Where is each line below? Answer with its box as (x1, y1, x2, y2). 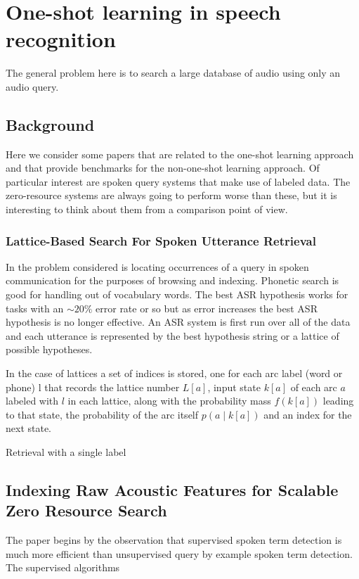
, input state (207, 379, 261, 394)
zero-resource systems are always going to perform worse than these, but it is (6, 188, 337, 203)
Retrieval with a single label (6, 445, 126, 459)
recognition (6, 25, 116, 53)
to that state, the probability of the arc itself (6, 407, 199, 421)
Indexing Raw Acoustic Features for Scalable (6, 479, 339, 500)
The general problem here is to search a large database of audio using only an (6, 65, 341, 80)
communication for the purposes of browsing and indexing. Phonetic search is (6, 273, 339, 288)
